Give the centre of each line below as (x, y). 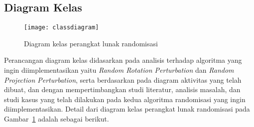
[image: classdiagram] (62, 28)
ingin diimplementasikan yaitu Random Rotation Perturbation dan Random (119, 70)
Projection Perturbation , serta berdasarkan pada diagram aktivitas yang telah (123, 79)
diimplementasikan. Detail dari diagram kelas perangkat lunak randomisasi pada (127, 109)
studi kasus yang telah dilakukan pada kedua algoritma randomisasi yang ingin (125, 99)
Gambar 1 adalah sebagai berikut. (57, 119)
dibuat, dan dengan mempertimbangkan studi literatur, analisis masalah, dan (122, 89)
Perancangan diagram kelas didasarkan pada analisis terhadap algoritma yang (123, 60)
